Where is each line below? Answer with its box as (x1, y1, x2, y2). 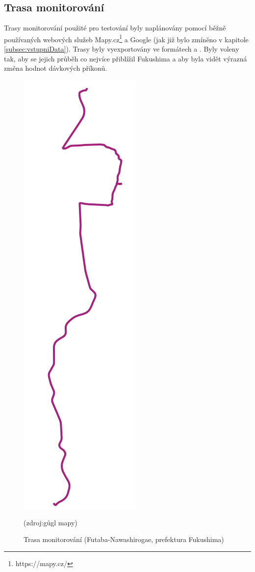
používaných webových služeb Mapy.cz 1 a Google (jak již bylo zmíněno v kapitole (4, 32, 249, 44)
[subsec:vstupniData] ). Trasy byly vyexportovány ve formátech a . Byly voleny (4, 44, 239, 54)
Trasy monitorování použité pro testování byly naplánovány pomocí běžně (4, 23, 226, 33)
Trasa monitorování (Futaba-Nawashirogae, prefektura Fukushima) (24, 534, 224, 544)
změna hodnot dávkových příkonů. (4, 63, 107, 73)
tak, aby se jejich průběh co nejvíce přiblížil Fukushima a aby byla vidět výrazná (4, 53, 247, 63)
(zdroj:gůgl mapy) (24, 517, 77, 528)
